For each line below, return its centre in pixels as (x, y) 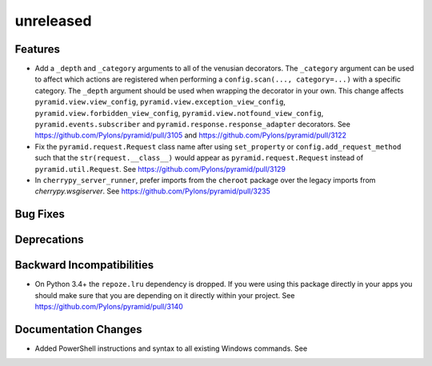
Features (37, 49)
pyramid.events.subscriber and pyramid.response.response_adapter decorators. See (193, 125)
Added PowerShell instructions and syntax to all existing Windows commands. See (171, 348)
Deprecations (49, 240)
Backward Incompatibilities (84, 265)
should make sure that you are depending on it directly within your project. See (165, 295)
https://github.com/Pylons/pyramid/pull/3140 (109, 307)
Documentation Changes (78, 329)
